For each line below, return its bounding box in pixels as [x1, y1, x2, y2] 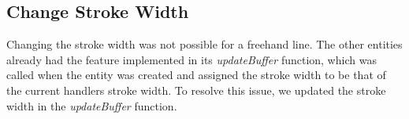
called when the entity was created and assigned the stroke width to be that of [6, 67, 386, 83]
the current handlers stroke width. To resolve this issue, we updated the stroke [6, 81, 386, 98]
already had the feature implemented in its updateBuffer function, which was [6, 51, 377, 67]
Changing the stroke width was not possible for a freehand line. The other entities [6, 36, 403, 52]
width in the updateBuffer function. [6, 97, 177, 114]
